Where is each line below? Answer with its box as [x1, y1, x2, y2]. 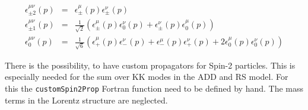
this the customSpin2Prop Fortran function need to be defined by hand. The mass [5, 82, 304, 94]
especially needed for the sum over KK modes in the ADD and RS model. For [5, 70, 288, 83]
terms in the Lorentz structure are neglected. [5, 93, 168, 106]
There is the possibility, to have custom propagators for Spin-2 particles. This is [5, 59, 296, 71]
